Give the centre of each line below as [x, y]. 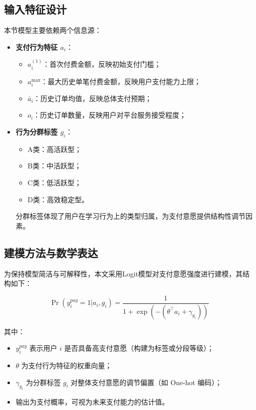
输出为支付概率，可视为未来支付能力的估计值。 [92, 402]
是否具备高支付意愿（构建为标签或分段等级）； [139, 348]
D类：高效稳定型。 [58, 199]
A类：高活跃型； [55, 149]
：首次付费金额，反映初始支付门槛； [102, 64]
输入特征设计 [35, 9]
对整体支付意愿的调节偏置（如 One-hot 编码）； [146, 382]
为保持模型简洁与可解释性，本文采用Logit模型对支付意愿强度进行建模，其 [124, 273]
